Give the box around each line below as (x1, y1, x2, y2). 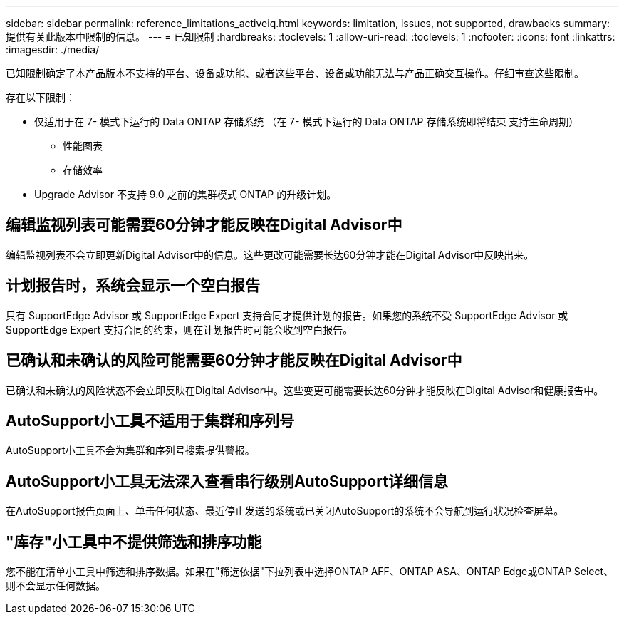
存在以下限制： (6, 91, 76, 103)
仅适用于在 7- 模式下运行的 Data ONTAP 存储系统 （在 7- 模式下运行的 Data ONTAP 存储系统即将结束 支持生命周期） (34, 115, 579, 128)
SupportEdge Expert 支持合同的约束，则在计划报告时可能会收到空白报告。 (6, 323, 353, 336)
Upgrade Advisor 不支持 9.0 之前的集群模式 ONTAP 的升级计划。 (34, 188, 337, 200)
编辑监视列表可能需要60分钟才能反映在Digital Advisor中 (6, 216, 402, 234)
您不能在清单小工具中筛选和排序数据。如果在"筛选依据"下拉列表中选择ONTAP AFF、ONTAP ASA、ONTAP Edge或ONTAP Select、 (6, 565, 614, 578)
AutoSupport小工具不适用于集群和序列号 (6, 411, 294, 430)
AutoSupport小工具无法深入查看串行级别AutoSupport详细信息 (6, 472, 448, 490)
